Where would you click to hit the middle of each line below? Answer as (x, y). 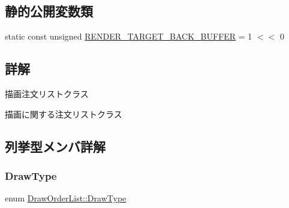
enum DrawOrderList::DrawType (66, 198)
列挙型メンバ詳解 (55, 146)
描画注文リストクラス (47, 94)
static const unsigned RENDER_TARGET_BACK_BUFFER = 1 (129, 36)
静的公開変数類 (49, 11)
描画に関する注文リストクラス (64, 114)
